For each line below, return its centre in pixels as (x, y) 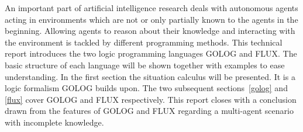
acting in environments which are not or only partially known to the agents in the (151, 19)
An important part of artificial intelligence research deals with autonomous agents (151, 8)
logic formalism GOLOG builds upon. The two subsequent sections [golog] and (146, 88)
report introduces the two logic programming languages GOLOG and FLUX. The (151, 53)
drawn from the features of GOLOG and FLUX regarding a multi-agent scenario (149, 111)
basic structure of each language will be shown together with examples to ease (145, 65)
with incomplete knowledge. (54, 122)
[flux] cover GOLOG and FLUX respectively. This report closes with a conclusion (151, 99)
